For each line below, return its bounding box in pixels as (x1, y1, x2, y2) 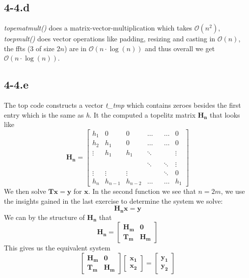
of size (36, 43, 55, 53)
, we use (221, 186, 245, 196)
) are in (64, 43, 87, 53)
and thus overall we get (145, 43, 215, 53)
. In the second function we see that (88, 186, 196, 196)
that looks (210, 109, 240, 120)
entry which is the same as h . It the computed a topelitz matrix (4, 109, 196, 120)
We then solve (4, 186, 46, 196)
